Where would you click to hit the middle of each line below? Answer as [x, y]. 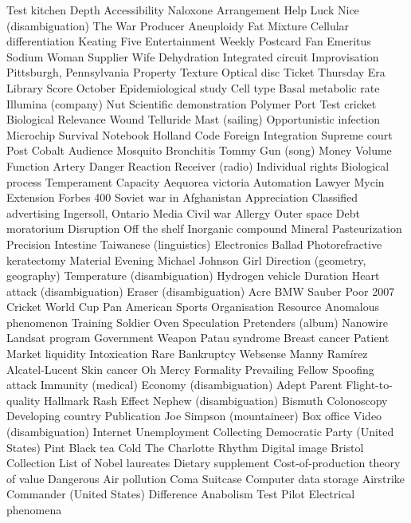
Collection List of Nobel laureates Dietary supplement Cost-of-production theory [204, 463]
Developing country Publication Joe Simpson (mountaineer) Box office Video [194, 416]
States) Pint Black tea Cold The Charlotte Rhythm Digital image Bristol [185, 447]
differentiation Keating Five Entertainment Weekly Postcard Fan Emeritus [189, 41]
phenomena [34, 509]
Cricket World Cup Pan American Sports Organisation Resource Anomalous [193, 307]
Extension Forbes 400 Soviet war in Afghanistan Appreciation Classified [182, 197]
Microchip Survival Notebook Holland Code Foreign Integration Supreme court [200, 134]
